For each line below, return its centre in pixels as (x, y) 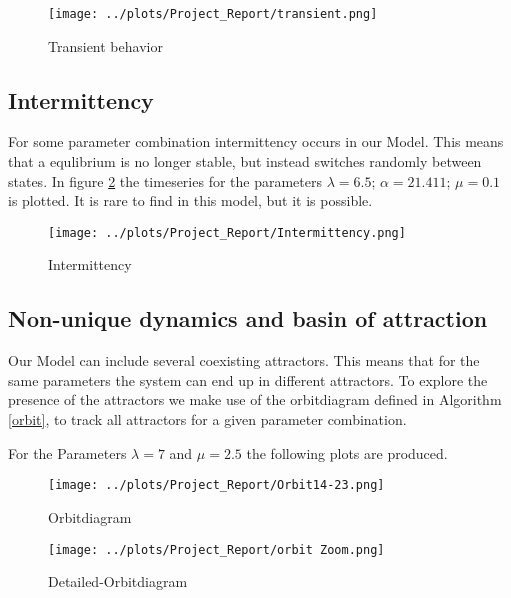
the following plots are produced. (347, 452)
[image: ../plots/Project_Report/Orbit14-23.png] (216, 485)
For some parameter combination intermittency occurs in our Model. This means (256, 141)
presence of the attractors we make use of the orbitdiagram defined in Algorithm (255, 399)
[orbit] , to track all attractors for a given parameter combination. (207, 419)
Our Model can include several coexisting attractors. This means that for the (244, 360)
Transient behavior (105, 45)
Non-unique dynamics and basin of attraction (248, 318)
